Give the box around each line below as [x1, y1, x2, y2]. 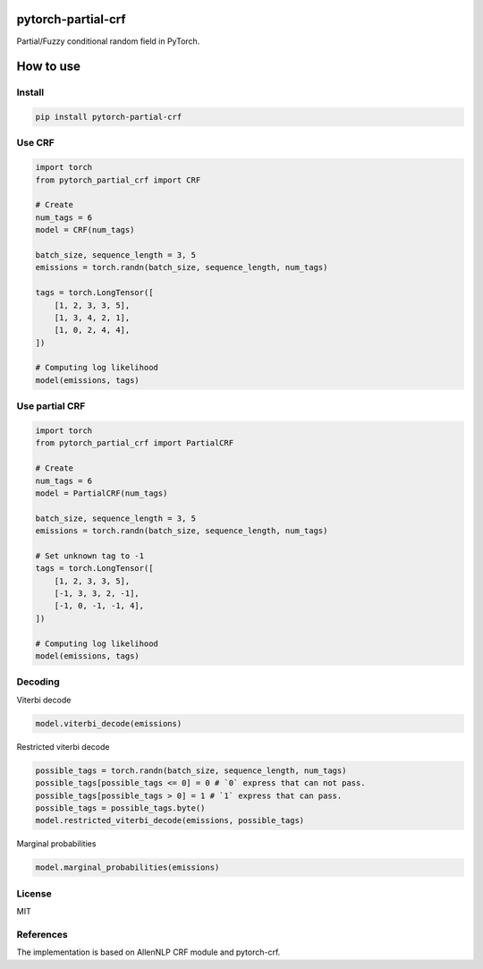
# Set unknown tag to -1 [35, 550, 145, 561]
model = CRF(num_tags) [35, 225, 135, 235]
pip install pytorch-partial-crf [35, 112, 182, 123]
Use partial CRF [16, 400, 86, 412]
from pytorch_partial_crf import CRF [35, 174, 201, 185]
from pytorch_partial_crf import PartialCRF [35, 438, 234, 448]
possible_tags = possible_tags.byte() [35, 803, 206, 813]
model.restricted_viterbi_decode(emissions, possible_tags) [35, 815, 305, 826]
